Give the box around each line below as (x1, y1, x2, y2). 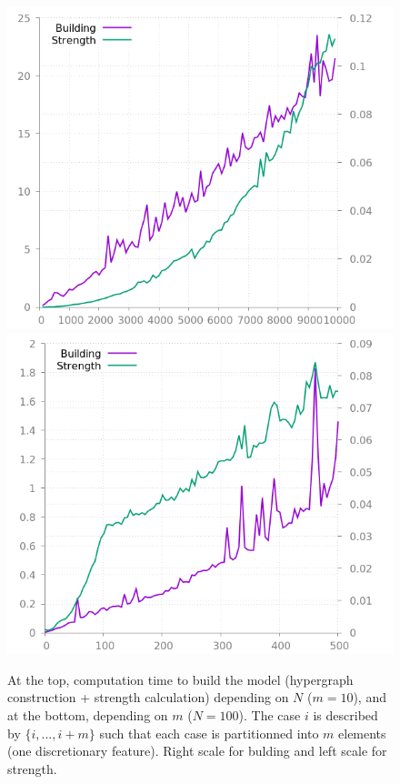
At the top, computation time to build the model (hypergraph (7, 669, 354, 689)
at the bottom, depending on (7, 706, 168, 725)
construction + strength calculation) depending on (7, 688, 289, 707)
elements (338, 723, 386, 742)
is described (313, 706, 378, 725)
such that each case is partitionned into (99, 723, 319, 742)
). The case (238, 706, 301, 725)
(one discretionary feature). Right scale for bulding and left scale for (7, 741, 387, 760)
